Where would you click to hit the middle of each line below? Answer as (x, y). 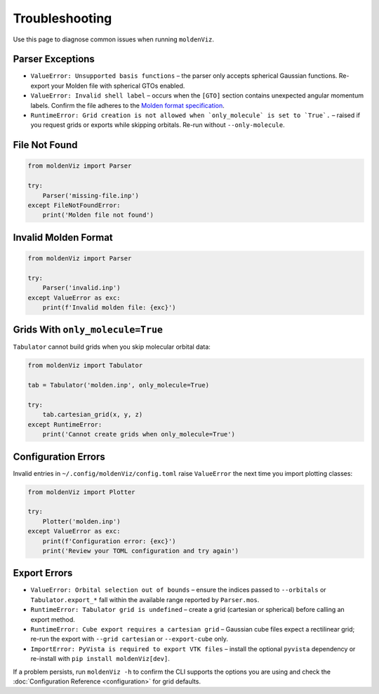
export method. (53, 619)
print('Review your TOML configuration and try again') (141, 550)
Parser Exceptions (54, 59)
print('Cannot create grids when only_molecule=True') (139, 434)
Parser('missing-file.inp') (91, 195)
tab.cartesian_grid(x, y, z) (93, 415)
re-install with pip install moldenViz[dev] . (100, 659)
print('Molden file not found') (98, 215)
